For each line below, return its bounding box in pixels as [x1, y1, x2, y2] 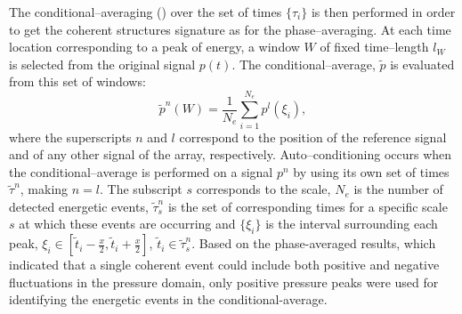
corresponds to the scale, [196, 180, 331, 198]
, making [20, 180, 69, 198]
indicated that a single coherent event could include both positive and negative [9, 255, 440, 274]
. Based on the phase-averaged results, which [191, 234, 436, 253]
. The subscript [100, 180, 182, 198]
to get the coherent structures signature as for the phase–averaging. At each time [9, 20, 451, 38]
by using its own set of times [293, 162, 450, 181]
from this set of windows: [9, 72, 146, 91]
